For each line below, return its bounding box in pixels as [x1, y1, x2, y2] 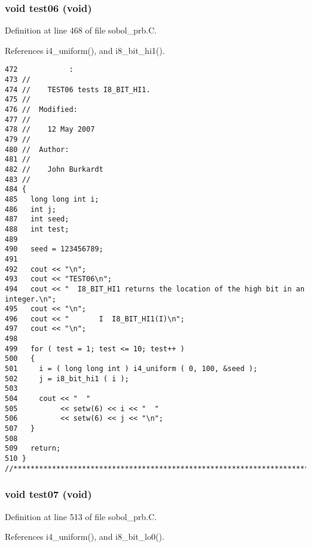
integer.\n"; [5, 294, 56, 303]
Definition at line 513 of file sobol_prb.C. [5, 510, 157, 522]
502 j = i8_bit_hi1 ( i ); [5, 374, 129, 383]
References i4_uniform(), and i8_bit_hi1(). [5, 44, 165, 56]
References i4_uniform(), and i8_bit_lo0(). [5, 530, 164, 543]
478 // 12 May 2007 [5, 125, 95, 134]
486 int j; [5, 205, 56, 214]
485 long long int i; [5, 195, 99, 203]
